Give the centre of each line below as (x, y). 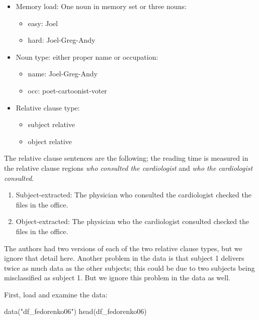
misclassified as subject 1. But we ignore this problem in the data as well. (117, 278)
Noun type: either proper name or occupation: (87, 57)
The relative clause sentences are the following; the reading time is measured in (126, 158)
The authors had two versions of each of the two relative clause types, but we (123, 248)
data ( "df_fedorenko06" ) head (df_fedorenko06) (75, 311)
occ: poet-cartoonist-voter (67, 90)
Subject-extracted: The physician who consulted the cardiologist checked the (134, 195)
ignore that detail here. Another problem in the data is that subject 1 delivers (124, 258)
